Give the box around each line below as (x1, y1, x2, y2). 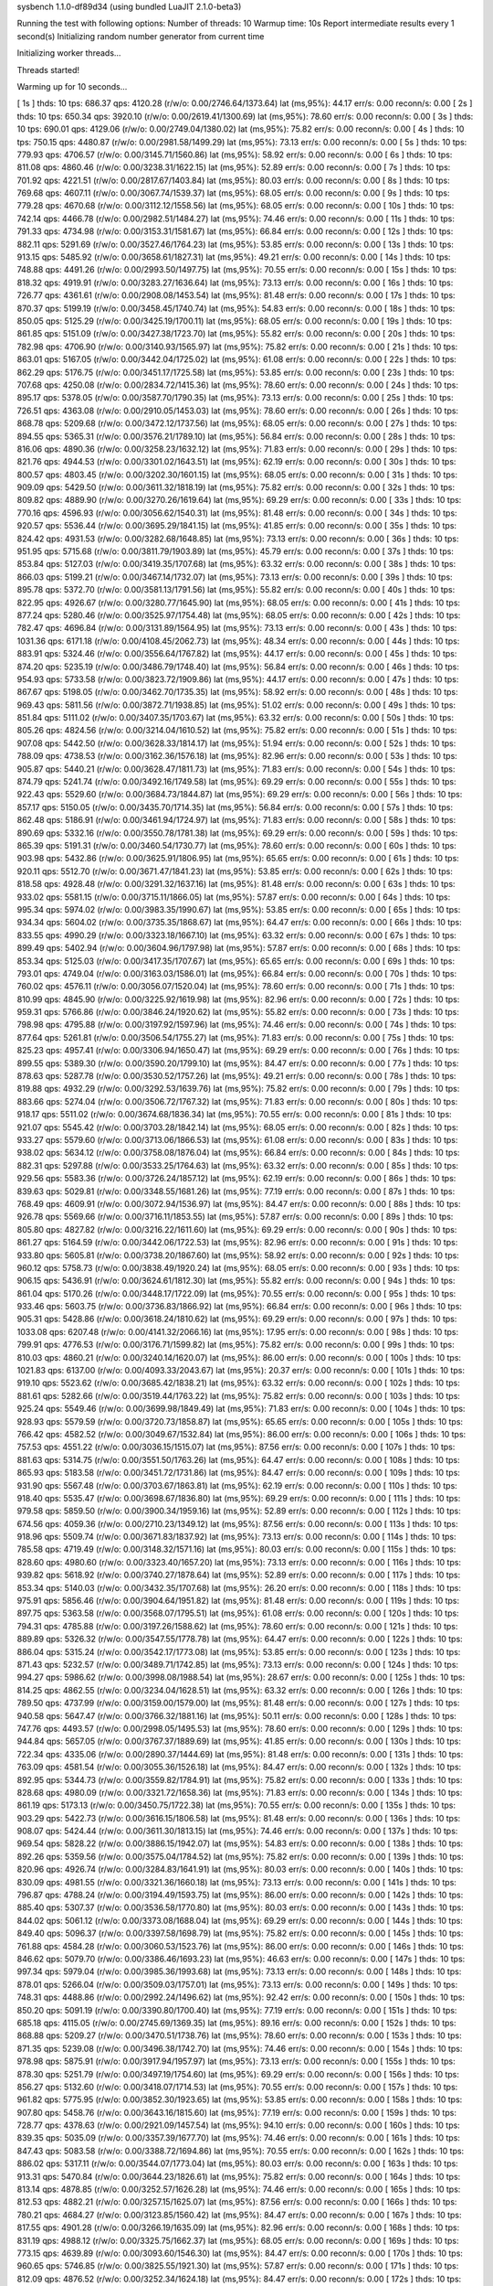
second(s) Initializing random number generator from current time (16, 30, 265, 41)
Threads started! (16, 64, 80, 75)
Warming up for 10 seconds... (16, 80, 128, 91)
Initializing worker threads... (16, 48, 121, 59)
